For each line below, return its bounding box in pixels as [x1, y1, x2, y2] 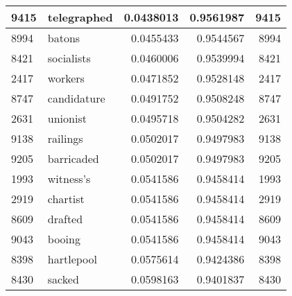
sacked [47, 271, 79, 287]
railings [47, 130, 83, 146]
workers [47, 70, 85, 86]
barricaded [47, 150, 99, 166]
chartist [47, 191, 85, 207]
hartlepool [47, 251, 97, 267]
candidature [47, 90, 105, 106]
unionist [47, 110, 87, 126]
